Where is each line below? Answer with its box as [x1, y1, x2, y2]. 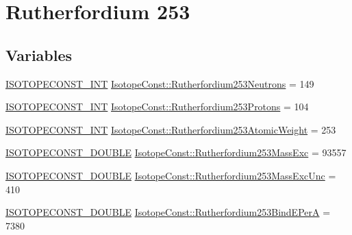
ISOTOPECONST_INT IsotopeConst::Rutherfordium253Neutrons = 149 [5, 76, 314, 90]
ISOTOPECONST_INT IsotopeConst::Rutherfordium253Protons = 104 [5, 99, 309, 114]
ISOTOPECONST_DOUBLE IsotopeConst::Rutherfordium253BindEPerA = [5, 205, 331, 219]
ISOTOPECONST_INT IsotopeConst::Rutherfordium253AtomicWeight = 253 [5, 122, 336, 136]
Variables [5, 44, 73, 65]
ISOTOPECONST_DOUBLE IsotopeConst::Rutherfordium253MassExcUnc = [5, 168, 336, 182]
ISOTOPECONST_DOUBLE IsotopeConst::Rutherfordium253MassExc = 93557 [5, 145, 347, 160]
